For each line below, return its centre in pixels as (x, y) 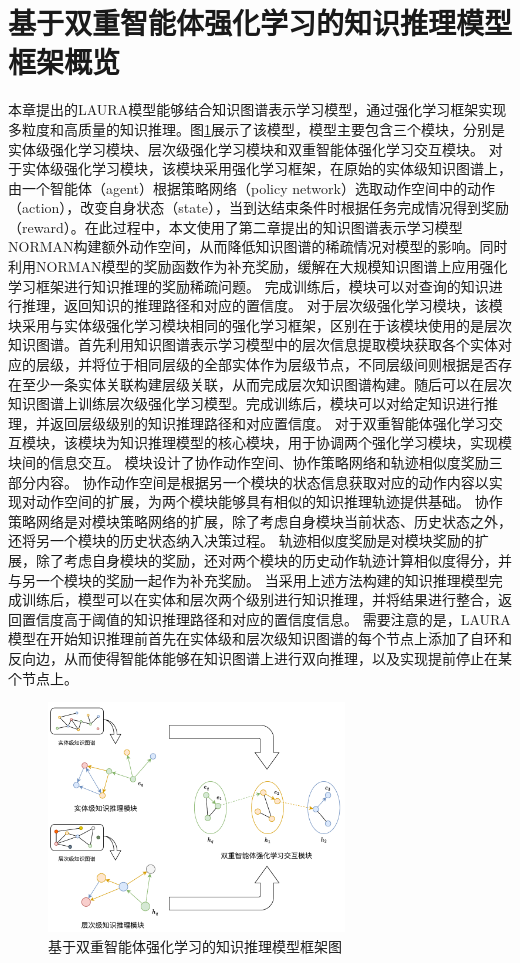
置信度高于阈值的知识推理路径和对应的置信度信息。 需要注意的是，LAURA (266, 618)
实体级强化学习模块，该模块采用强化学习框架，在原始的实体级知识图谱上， (266, 168)
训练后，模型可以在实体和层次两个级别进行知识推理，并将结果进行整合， (259, 599)
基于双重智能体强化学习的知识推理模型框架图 (195, 945)
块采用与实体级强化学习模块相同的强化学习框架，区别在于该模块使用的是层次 (260, 324)
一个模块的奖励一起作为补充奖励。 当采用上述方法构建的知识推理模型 (262, 579)
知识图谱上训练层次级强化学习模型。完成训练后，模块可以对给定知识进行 (246, 403)
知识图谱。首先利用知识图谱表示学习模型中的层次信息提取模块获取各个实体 (253, 344)
